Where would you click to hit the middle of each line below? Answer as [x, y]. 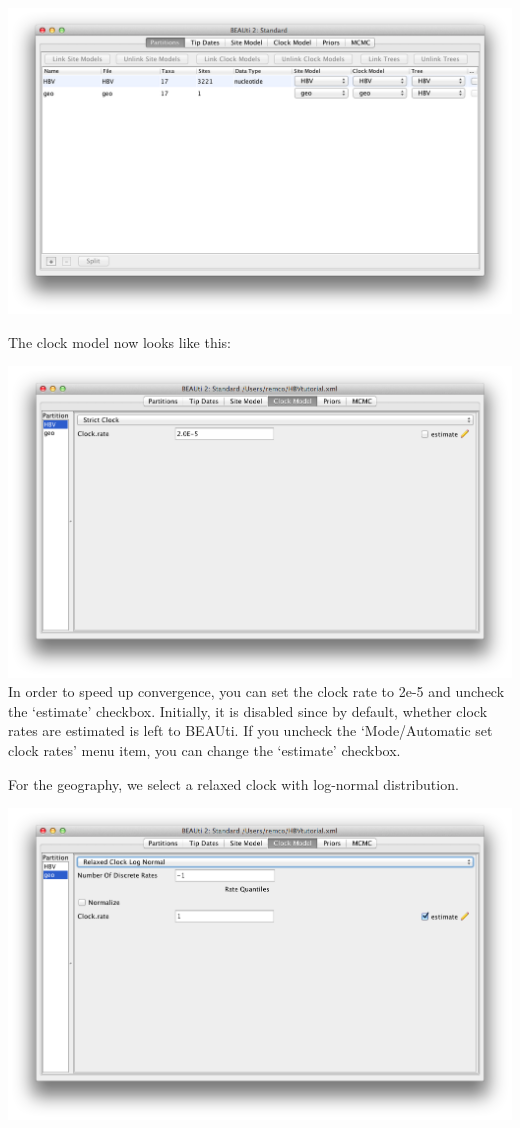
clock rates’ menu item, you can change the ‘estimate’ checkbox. [204, 750]
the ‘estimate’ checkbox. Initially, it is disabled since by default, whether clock [248, 710]
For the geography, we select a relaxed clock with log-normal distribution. [233, 783]
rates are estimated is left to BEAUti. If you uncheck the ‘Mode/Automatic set [250, 730]
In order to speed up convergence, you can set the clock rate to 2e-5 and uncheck [256, 691]
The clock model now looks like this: [119, 341]
